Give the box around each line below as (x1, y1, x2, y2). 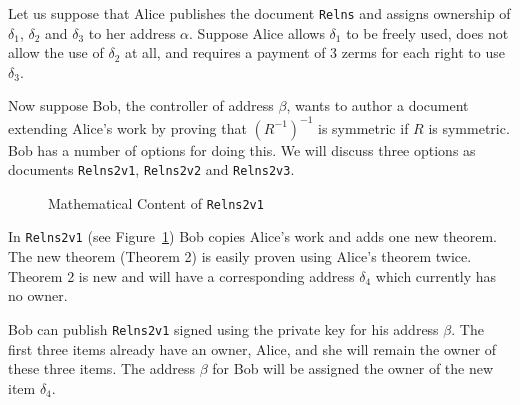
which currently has (375, 265, 497, 286)
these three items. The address (8, 358, 196, 379)
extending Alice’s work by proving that (8, 117, 247, 138)
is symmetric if (318, 117, 409, 138)
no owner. (8, 285, 68, 306)
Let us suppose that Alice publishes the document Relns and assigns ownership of (8, 3, 511, 23)
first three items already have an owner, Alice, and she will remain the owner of (8, 338, 497, 359)
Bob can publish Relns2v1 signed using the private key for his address (8, 318, 439, 339)
